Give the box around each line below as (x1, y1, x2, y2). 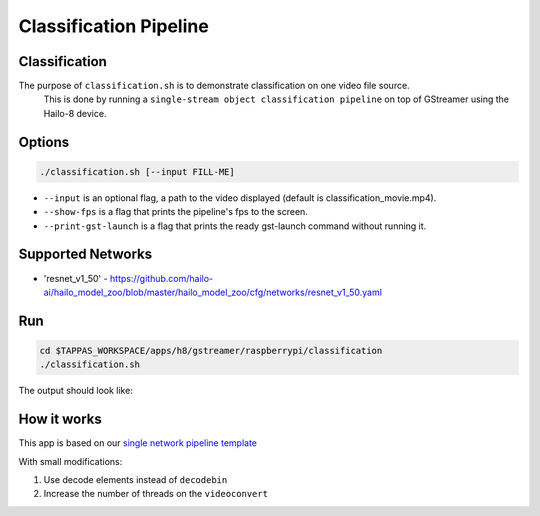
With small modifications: (18, 455, 123, 467)
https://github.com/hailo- (110, 272, 214, 284)
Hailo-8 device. (43, 107, 107, 119)
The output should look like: (18, 385, 134, 397)
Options (18, 133, 70, 150)
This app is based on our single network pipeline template (18, 437, 258, 449)
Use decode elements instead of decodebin (43, 473, 228, 485)
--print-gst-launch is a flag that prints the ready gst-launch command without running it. (43, 220, 427, 232)
